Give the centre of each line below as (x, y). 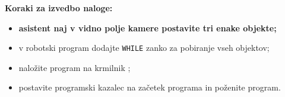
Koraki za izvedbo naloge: (59, 8)
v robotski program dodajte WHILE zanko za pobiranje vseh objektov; (144, 48)
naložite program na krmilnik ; (75, 67)
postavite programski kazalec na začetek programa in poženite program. (150, 87)
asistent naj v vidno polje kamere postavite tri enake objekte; (148, 28)
